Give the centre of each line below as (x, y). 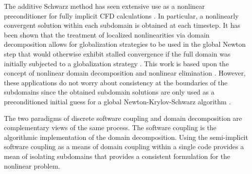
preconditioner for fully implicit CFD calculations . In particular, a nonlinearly (121, 15)
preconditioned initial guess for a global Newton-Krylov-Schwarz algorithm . (117, 101)
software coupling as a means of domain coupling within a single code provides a (124, 146)
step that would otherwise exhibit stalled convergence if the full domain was (117, 53)
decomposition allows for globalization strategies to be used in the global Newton (125, 44)
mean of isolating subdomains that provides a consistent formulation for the (117, 156)
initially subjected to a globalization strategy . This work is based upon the (117, 63)
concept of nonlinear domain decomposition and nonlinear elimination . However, (125, 73)
